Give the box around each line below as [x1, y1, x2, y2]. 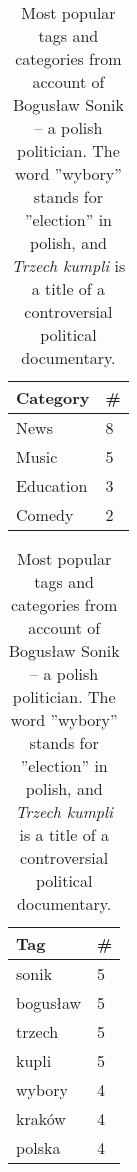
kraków [16, 1107, 66, 1130]
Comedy [16, 503, 74, 526]
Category [16, 386, 90, 409]
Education [16, 474, 88, 497]
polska [16, 1136, 61, 1159]
